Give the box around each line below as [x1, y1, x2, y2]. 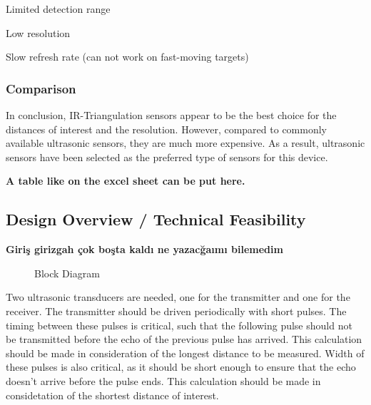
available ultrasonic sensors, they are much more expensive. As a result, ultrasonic [6, 135, 365, 150]
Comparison [6, 79, 76, 97]
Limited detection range [6, 1, 111, 16]
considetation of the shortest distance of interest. [6, 387, 219, 402]
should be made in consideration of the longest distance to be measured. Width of [6, 345, 365, 360]
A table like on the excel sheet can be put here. [6, 173, 245, 188]
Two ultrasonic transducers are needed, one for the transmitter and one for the [6, 289, 350, 304]
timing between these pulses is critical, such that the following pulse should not [6, 317, 352, 332]
